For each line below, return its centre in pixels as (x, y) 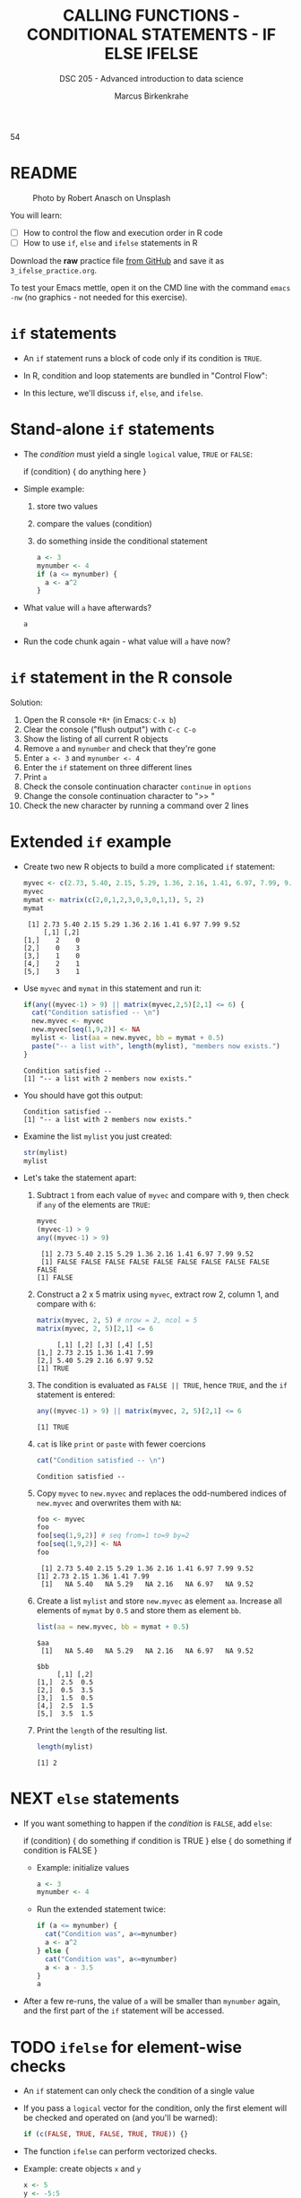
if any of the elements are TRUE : (93, 1205)
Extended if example (91, 842)
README (44, 174)
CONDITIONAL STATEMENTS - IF (151, 35)
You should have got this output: (83, 1095)
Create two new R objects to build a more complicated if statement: (149, 867)
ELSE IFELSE (151, 54)
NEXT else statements (95, 1798)
